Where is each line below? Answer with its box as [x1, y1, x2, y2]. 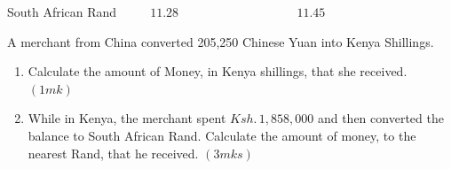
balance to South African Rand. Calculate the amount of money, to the [28, 126, 416, 144]
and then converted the [317, 109, 444, 127]
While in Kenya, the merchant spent [28, 109, 226, 127]
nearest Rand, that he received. [28, 143, 199, 162]
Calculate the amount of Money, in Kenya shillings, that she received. [28, 62, 407, 81]
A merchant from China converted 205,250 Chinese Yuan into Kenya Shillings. [7, 32, 434, 50]
